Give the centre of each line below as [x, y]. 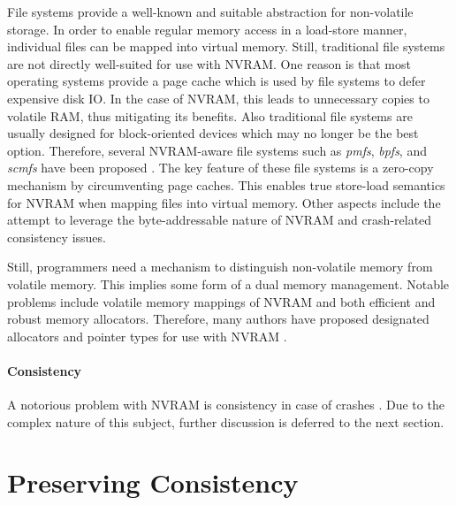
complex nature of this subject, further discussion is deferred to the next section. [226, 421]
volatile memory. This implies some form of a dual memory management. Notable [228, 283]
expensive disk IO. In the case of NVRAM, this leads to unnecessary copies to [218, 98]
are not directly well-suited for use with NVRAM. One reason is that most [209, 63]
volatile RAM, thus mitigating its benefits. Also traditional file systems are [210, 115]
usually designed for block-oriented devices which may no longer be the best [213, 133]
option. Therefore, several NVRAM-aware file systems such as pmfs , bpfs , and [217, 150]
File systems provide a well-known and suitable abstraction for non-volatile [210, 11]
